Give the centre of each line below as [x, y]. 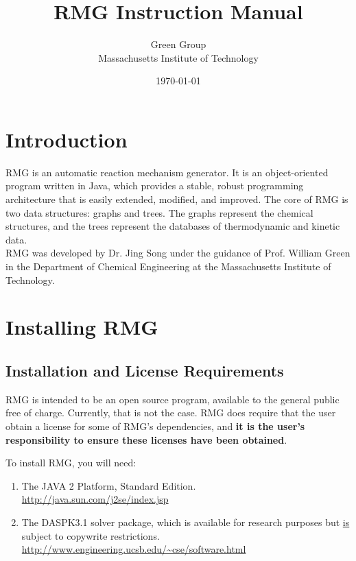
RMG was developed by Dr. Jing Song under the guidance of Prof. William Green [178, 253]
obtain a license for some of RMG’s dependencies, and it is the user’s [155, 426]
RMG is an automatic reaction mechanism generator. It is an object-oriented [167, 172]
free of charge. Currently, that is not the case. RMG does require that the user [171, 413]
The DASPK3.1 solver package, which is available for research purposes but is [186, 522]
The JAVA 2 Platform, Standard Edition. [109, 485]
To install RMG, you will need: [71, 463]
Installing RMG [82, 327]
